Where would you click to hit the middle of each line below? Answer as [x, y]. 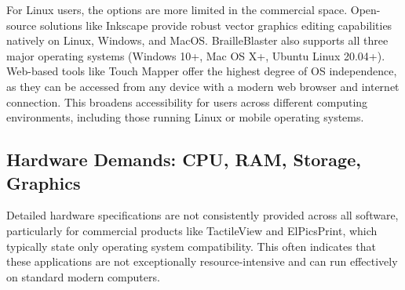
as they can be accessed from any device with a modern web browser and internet [203, 86]
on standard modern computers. [83, 276]
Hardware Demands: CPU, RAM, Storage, [184, 159]
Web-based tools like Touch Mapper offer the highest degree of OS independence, [202, 71]
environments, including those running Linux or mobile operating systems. [185, 117]
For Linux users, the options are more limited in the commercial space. [177, 9]
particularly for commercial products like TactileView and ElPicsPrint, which [192, 230]
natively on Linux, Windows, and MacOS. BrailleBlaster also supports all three [197, 40]
